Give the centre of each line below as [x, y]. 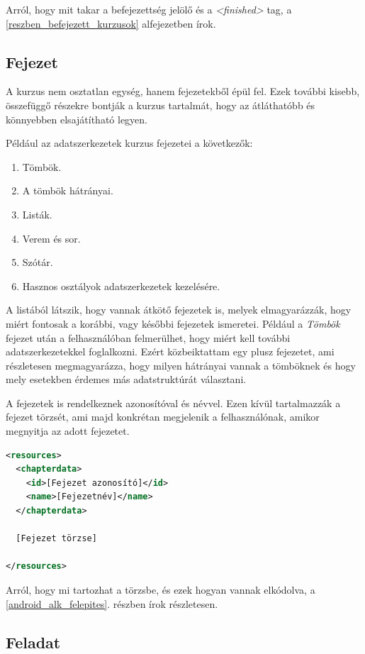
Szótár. [38, 262]
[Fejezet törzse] [56, 539]
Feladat [33, 642]
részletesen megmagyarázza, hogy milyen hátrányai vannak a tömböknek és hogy [181, 365]
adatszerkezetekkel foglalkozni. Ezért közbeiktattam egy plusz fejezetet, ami [170, 351]
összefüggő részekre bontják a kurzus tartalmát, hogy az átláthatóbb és [161, 105]
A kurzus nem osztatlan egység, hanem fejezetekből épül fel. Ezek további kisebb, [183, 91]
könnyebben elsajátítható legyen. [77, 119]
